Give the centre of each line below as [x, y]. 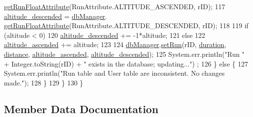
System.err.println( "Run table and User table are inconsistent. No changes [114, 73]
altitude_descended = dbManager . [56, 16]
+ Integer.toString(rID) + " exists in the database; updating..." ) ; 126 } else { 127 [126, 63]
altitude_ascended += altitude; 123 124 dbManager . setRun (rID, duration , [115, 44]
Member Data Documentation [81, 109]
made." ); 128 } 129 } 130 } [44, 82]
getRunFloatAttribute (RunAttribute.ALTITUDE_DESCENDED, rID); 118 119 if [126, 25]
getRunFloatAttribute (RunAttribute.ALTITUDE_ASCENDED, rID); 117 [115, 6]
